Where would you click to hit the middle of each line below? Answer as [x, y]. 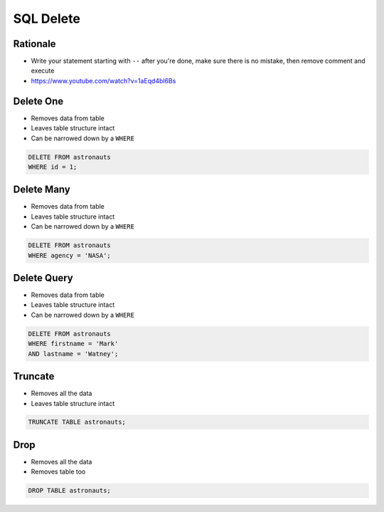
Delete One [38, 101]
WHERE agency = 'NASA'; [70, 255]
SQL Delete [47, 19]
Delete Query [43, 278]
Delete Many [42, 190]
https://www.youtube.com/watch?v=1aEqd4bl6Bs [103, 80]
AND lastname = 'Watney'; [73, 354]
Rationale [34, 44]
